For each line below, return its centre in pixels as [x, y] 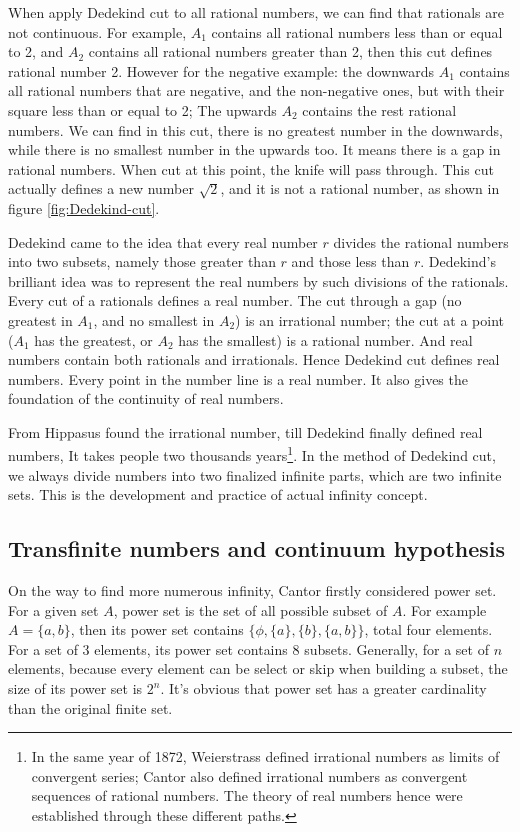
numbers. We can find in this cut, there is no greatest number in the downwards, [255, 129]
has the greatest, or [93, 339]
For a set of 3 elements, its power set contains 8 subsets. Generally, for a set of [248, 648]
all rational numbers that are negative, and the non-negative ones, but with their [256, 90]
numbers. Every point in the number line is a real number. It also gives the [238, 378]
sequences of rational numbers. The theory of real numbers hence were [247, 795]
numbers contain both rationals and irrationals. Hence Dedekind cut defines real [254, 359]
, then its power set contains [157, 629]
